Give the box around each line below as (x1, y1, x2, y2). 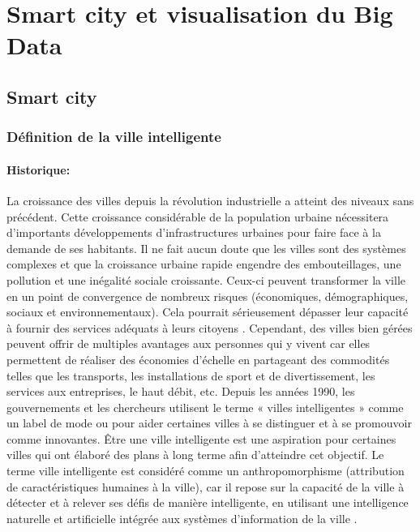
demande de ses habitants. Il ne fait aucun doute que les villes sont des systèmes (6, 239, 406, 256)
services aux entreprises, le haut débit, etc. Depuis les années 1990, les (6, 383, 355, 400)
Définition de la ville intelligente (6, 127, 221, 147)
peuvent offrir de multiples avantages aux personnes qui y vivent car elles (6, 335, 371, 352)
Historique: (6, 161, 71, 178)
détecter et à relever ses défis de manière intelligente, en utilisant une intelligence (6, 494, 409, 511)
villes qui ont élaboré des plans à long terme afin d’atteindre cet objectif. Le (6, 446, 384, 463)
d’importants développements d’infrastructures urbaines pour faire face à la (6, 224, 381, 241)
